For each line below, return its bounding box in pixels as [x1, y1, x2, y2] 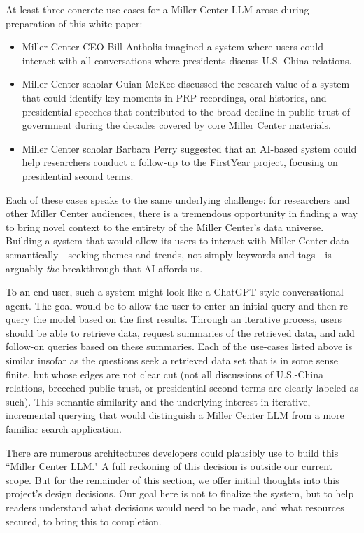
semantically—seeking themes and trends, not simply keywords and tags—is [6, 247, 332, 261]
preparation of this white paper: [6, 15, 143, 30]
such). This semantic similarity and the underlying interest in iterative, [6, 394, 311, 408]
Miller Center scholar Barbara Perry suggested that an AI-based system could [22, 141, 357, 155]
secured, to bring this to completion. [6, 513, 162, 528]
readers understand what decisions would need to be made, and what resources [6, 500, 344, 514]
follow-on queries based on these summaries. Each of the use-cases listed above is [6, 339, 353, 354]
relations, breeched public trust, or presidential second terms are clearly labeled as [6, 380, 358, 395]
